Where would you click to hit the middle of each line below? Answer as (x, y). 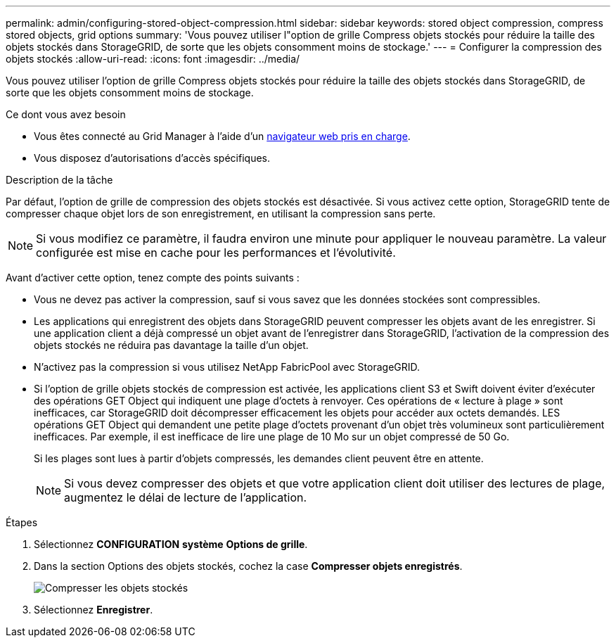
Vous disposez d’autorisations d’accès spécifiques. (152, 158)
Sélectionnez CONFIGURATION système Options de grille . (171, 544)
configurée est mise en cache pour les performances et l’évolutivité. (216, 253)
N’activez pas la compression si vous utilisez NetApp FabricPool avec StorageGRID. (227, 367)
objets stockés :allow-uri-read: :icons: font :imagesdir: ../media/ (153, 59)
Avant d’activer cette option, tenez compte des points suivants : (153, 278)
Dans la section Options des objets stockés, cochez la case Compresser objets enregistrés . (248, 566)
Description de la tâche (59, 180)
